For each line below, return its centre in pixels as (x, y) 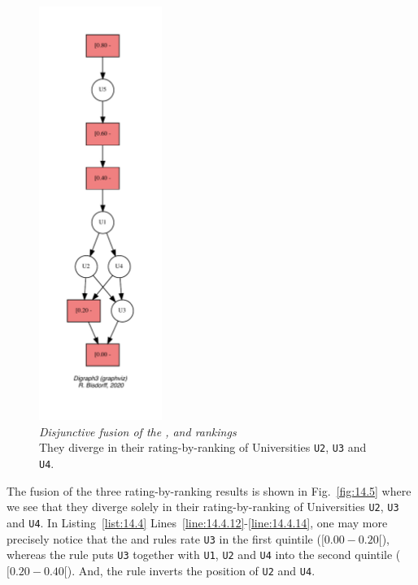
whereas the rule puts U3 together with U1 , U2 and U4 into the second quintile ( (204, 555)
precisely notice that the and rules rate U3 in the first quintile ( (164, 538)
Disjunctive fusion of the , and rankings (138, 431)
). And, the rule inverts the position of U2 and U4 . (191, 570)
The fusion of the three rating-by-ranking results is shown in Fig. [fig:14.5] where (209, 490)
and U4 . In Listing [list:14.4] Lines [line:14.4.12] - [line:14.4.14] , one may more (197, 522)
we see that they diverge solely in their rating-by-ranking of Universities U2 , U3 (203, 507)
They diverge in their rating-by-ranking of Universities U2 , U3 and (203, 447)
